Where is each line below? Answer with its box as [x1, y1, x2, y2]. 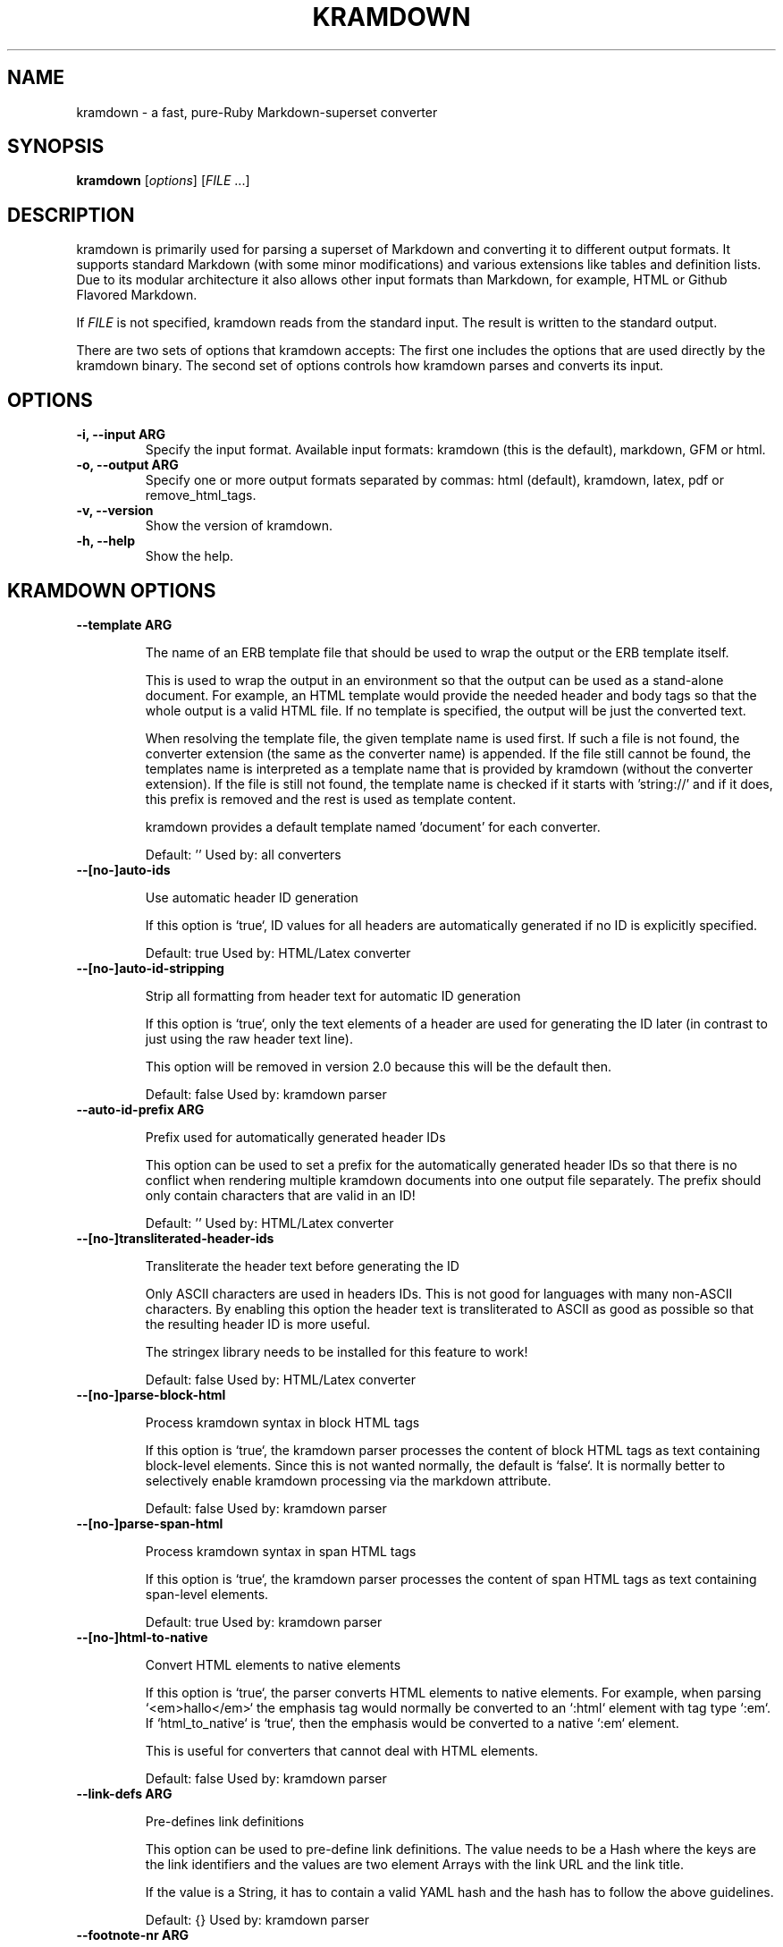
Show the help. [145, 548, 233, 564]
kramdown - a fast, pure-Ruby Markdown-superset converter [76, 104, 438, 120]
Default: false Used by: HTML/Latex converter [145, 1371, 416, 1387]
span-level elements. [145, 1586, 269, 1602]
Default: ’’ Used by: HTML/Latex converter [145, 1215, 394, 1231]
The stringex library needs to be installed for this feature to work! [145, 1343, 528, 1359]
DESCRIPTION [7, 203, 135, 226]
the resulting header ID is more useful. [145, 1316, 371, 1332]
